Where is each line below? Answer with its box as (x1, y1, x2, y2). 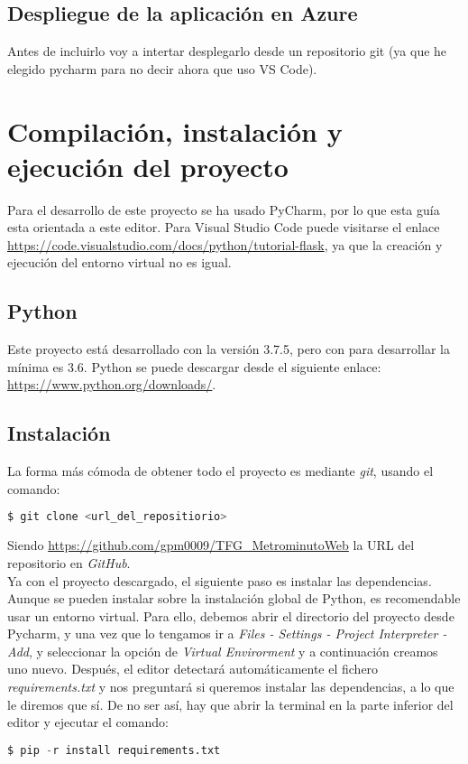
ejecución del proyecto (7, 147, 289, 184)
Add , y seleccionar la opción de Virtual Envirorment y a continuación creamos (7, 641, 438, 660)
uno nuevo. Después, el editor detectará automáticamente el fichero (7, 659, 379, 678)
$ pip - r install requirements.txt (7, 743, 221, 757)
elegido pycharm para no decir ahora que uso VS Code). (7, 59, 317, 78)
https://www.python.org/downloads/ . (7, 375, 216, 394)
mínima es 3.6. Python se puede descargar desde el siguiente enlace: (7, 357, 381, 376)
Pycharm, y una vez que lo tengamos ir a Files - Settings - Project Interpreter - (7, 624, 447, 643)
